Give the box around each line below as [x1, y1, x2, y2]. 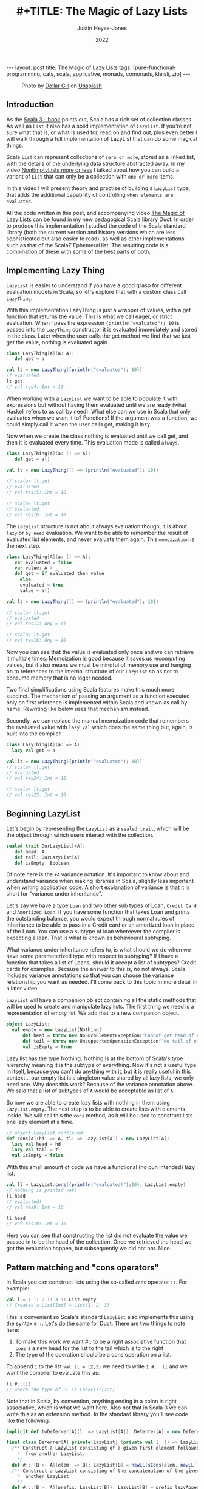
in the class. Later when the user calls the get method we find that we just [6, 332, 191, 339]
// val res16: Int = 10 [6, 511, 67, 517]
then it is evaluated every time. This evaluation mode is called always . [6, 438, 180, 446]
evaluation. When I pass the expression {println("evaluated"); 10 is [6, 319, 180, 326]
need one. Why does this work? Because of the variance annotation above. [6, 1080, 194, 1088]
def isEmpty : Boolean [14, 860, 69, 866]
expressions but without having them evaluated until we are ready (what [6, 401, 187, 408]
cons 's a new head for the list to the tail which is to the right [15, 1344, 164, 1352]
